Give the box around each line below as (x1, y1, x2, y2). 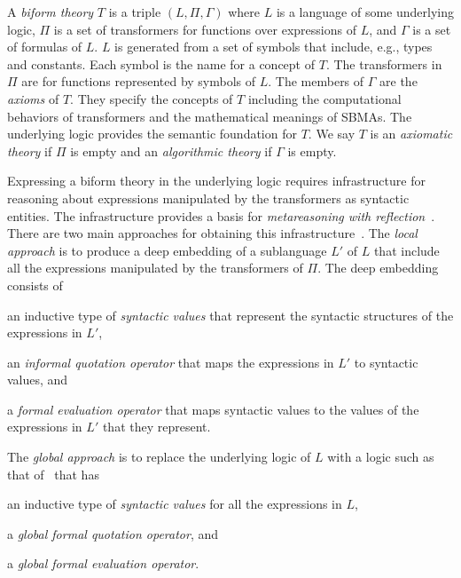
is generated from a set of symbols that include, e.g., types (114, 37, 433, 56)
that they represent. (102, 417, 211, 436)
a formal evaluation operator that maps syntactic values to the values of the (7, 400, 419, 418)
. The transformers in (325, 54, 442, 73)
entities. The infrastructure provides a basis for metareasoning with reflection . (7, 206, 435, 225)
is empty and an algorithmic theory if (70, 141, 272, 160)
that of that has (7, 464, 99, 483)
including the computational (247, 89, 402, 107)
